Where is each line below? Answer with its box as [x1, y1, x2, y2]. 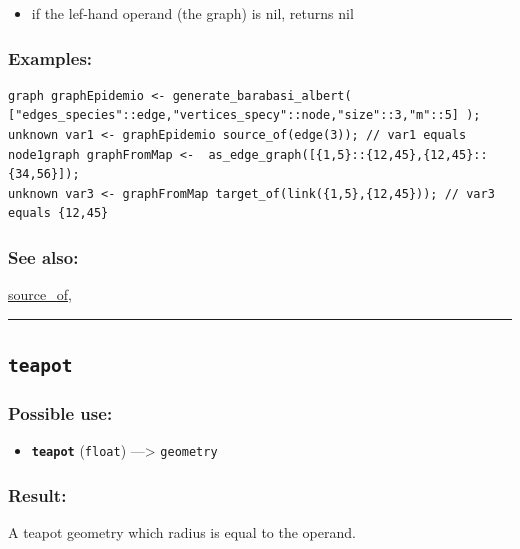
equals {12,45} [8, 206, 109, 221]
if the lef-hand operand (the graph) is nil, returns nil [31, 3, 354, 23]
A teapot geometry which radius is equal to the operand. [8, 522, 356, 543]
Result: [8, 482, 67, 507]
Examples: [8, 45, 93, 70]
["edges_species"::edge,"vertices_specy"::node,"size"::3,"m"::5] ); [8, 108, 481, 123]
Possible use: [8, 401, 113, 426]
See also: [8, 244, 79, 269]
